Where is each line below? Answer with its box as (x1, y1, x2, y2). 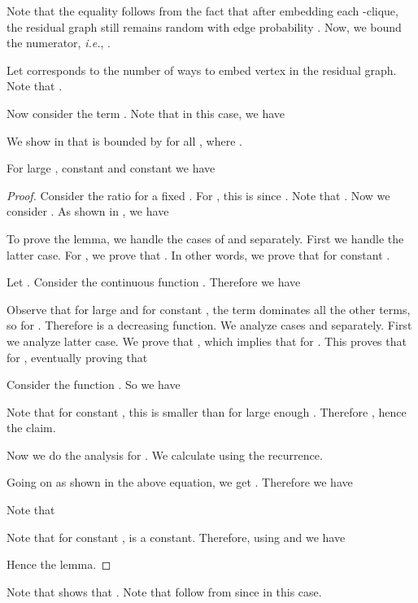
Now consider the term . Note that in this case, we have (7, 104, 285, 121)
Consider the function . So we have (7, 376, 181, 393)
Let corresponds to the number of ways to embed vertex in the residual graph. (7, 61, 397, 78)
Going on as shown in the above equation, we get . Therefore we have (7, 474, 353, 491)
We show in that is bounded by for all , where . (7, 132, 242, 149)
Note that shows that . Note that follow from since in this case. (7, 583, 322, 600)
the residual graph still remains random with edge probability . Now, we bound (7, 18, 402, 35)
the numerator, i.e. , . (7, 34, 111, 51)
